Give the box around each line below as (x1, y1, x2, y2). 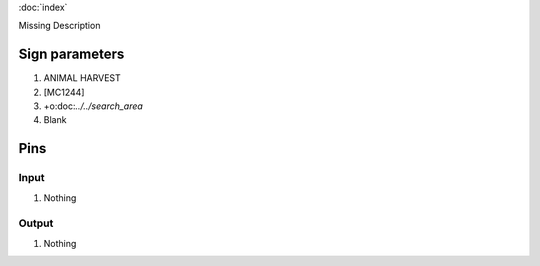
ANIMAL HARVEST (43, 72, 121, 84)
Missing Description (18, 20, 101, 32)
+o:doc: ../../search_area (43, 100, 144, 112)
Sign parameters (18, 46, 125, 63)
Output (18, 216, 54, 230)
